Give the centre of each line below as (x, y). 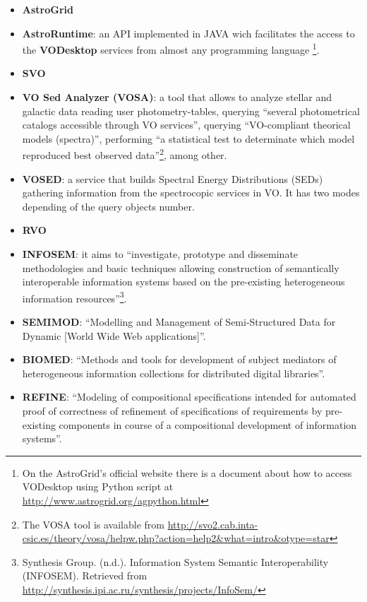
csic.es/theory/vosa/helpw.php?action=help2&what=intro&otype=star (176, 538)
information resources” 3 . (74, 297)
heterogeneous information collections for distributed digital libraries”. (174, 373)
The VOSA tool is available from (93, 524)
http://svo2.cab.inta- (213, 524)
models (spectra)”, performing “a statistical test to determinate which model (188, 138)
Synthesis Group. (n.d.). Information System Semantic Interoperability (175, 561)
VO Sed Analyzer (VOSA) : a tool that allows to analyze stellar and (177, 97)
